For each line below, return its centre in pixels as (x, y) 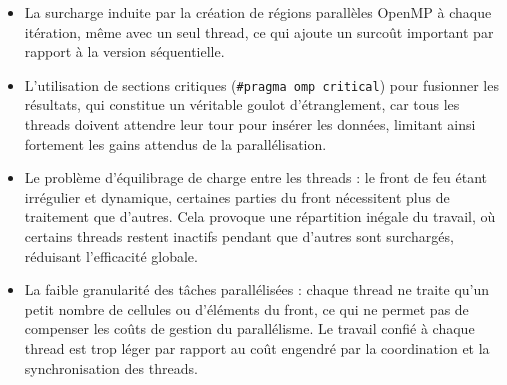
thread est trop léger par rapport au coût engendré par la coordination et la (257, 347)
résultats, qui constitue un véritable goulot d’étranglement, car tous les (242, 104)
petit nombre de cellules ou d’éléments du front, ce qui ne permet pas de (246, 308)
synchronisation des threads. (111, 367)
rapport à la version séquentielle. (124, 51)
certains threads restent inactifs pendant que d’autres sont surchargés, (239, 236)
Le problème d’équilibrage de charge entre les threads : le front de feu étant (255, 177)
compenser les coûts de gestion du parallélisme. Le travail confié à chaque (249, 328)
